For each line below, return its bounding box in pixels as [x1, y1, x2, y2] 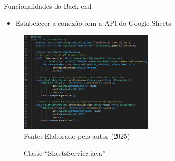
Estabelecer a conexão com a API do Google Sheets [15, 17, 171, 28]
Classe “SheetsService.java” [24, 147, 106, 158]
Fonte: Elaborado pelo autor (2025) [24, 131, 130, 141]
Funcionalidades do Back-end [4, 1, 92, 11]
